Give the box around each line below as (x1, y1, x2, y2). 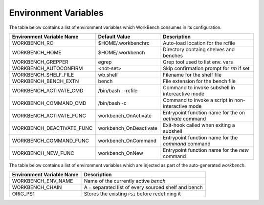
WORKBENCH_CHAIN (12, 184, 62, 191)
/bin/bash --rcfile (98, 87, 138, 94)
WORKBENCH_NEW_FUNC (12, 149, 74, 156)
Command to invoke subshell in (163, 84, 235, 91)
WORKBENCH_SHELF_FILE (12, 71, 74, 78)
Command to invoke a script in (163, 97, 233, 103)
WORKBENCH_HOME (12, 49, 62, 56)
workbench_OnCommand (98, 137, 156, 144)
